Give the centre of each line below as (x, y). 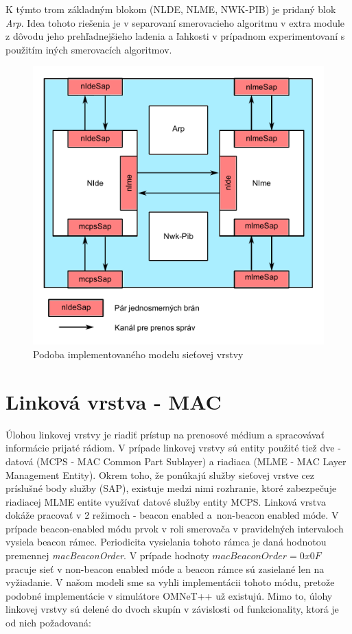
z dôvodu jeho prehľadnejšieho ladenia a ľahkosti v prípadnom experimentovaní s (175, 36)
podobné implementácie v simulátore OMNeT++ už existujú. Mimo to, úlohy (169, 595)
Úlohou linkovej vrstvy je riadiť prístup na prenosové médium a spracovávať (165, 434)
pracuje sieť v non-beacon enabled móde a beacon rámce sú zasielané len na (165, 568)
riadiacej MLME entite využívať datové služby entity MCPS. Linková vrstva (166, 501)
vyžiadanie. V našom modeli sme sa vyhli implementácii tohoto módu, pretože (170, 582)
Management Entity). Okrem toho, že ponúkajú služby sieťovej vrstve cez (160, 474)
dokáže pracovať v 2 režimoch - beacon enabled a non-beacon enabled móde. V (172, 515)
